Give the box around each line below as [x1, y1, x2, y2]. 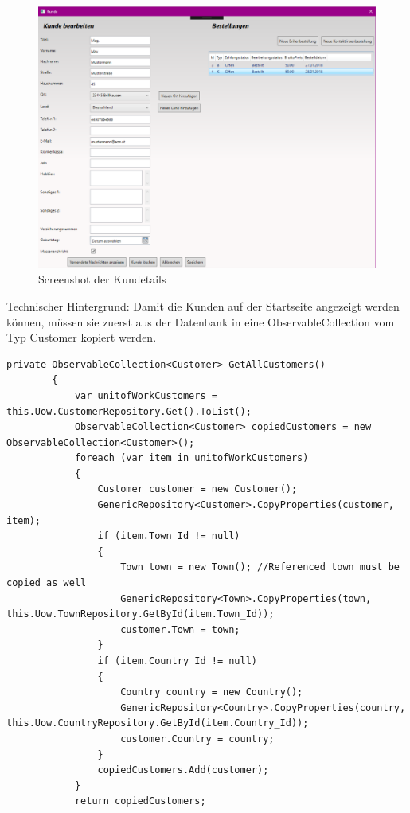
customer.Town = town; [120, 623, 240, 635]
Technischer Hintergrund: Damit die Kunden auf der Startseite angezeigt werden [6, 297, 400, 314]
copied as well [6, 577, 87, 589]
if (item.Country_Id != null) [97, 655, 257, 667]
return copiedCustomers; [74, 795, 206, 807]
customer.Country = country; [120, 733, 275, 745]
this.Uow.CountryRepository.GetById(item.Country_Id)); [6, 717, 309, 729]
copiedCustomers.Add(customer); [97, 764, 269, 776]
